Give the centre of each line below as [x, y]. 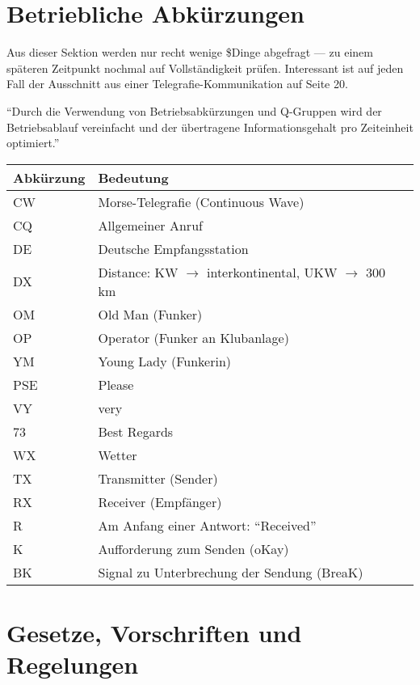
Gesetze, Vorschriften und [154, 632]
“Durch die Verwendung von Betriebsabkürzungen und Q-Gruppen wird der [194, 110]
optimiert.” [33, 143]
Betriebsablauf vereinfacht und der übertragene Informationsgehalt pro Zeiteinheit [210, 127]
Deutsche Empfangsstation [173, 248]
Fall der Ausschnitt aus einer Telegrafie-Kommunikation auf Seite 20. [177, 84]
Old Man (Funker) [150, 314]
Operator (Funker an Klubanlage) [193, 337]
